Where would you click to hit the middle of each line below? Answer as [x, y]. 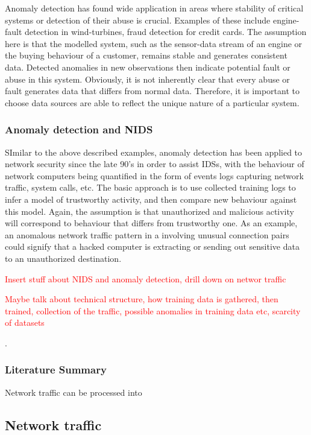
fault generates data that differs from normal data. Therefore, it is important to [152, 91]
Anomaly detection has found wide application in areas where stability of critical [154, 8]
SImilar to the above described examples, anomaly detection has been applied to [154, 152]
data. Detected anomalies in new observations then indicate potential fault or [148, 67]
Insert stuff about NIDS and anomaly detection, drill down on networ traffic [146, 278]
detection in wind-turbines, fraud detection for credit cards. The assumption [166, 32]
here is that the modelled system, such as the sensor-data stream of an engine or [154, 43]
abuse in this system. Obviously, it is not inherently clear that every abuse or [147, 79]
